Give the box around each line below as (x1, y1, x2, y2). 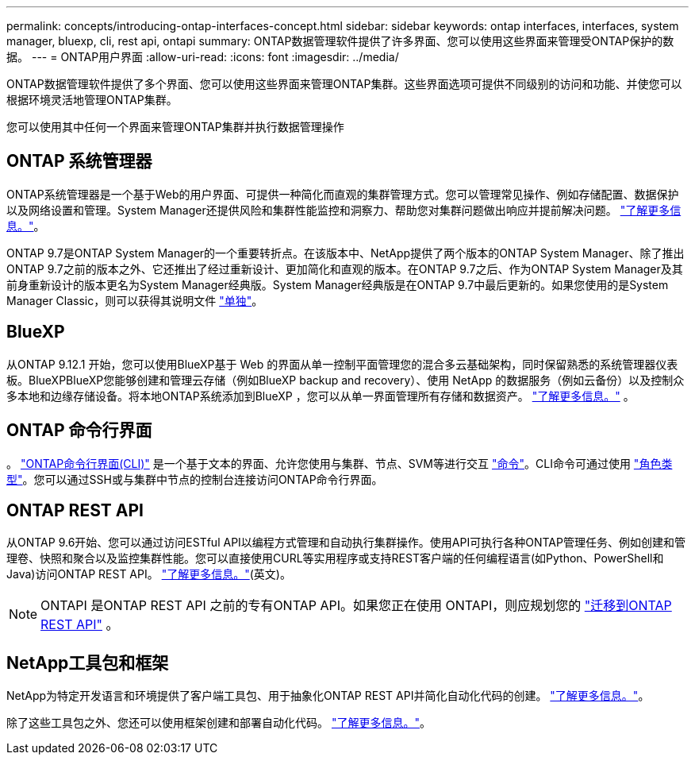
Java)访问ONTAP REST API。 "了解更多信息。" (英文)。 (6, 567, 291, 581)
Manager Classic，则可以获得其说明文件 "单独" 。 (6, 293, 263, 307)
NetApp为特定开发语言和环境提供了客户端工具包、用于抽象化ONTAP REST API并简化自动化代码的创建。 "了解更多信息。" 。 (6, 689, 650, 703)
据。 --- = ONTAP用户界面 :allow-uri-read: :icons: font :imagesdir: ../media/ (6, 50, 399, 64)
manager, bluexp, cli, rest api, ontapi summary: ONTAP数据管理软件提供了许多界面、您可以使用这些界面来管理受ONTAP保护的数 (6, 34, 674, 48)
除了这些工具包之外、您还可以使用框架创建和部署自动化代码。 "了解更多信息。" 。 (6, 716, 431, 730)
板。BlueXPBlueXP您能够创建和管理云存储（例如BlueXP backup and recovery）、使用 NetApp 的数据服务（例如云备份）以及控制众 (6, 373, 685, 387)
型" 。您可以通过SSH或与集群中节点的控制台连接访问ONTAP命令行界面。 (6, 472, 383, 486)
